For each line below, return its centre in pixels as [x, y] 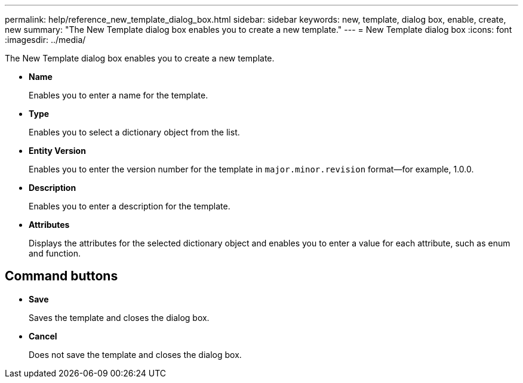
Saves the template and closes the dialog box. [119, 317]
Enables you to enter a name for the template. [119, 95]
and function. [55, 253]
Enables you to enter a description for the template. [130, 206]
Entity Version [57, 151]
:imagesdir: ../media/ [45, 40]
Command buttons [61, 276]
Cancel [43, 336]
